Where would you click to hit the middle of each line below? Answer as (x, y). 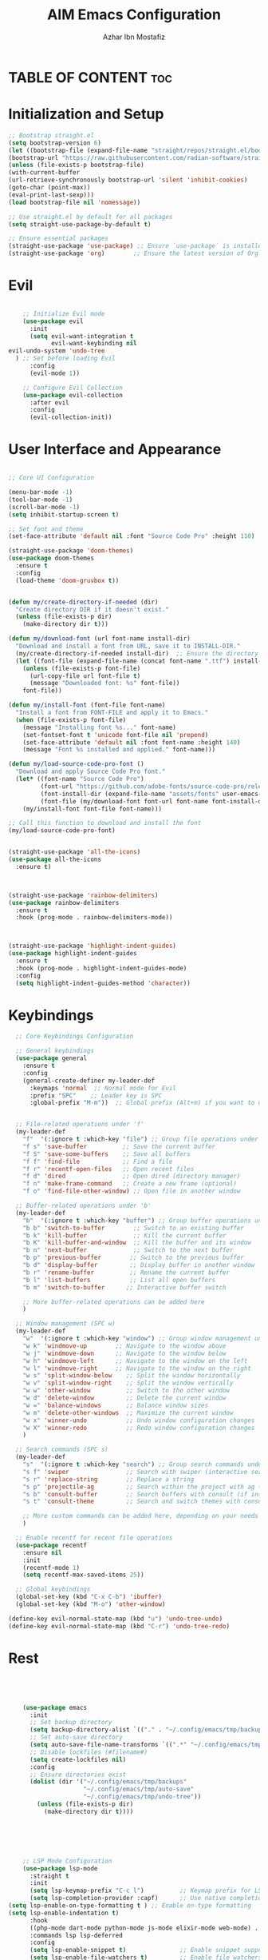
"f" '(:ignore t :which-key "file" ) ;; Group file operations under (141, 1139)
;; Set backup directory (71, 1723)
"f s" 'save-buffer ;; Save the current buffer (119, 1146)
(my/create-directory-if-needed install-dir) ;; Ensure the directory (137, 653)
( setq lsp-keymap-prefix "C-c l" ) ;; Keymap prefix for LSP (147, 1891)
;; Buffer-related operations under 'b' (83, 1206)
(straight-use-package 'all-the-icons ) (75, 852)
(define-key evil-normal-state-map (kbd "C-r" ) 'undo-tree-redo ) (119, 1626)
